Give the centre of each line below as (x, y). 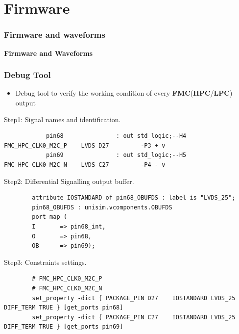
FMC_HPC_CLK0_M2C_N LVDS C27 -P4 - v (85, 165)
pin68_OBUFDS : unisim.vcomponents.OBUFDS (102, 207)
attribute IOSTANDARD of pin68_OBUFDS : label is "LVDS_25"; (134, 198)
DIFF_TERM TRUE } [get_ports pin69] (64, 327)
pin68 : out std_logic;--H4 (116, 136)
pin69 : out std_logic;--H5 (116, 155)
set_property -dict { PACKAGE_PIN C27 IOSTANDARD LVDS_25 (134, 317)
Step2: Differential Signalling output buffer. (69, 181)
